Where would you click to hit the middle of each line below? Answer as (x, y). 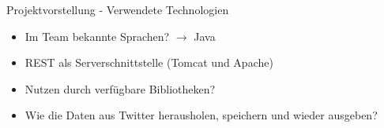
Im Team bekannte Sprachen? (97, 36)
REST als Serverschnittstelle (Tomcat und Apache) (149, 62)
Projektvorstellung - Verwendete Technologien (118, 9)
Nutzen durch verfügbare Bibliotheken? (120, 88)
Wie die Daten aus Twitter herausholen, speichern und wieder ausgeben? (201, 115)
